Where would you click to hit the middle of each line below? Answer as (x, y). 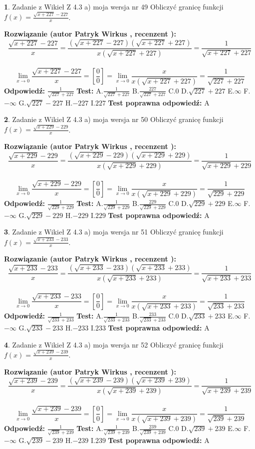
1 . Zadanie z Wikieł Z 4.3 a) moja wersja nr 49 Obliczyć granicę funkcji (114, 6)
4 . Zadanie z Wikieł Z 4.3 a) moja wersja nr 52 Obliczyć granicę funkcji (114, 344)
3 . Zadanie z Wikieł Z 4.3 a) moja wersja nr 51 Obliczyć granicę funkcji (114, 232)
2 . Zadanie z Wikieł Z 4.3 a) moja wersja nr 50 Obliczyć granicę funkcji (114, 119)
